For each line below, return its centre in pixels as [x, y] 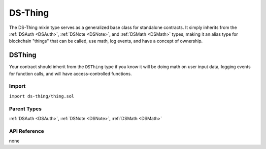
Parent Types [25, 109]
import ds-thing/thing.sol [42, 96]
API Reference [27, 131]
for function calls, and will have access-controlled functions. [70, 74]
